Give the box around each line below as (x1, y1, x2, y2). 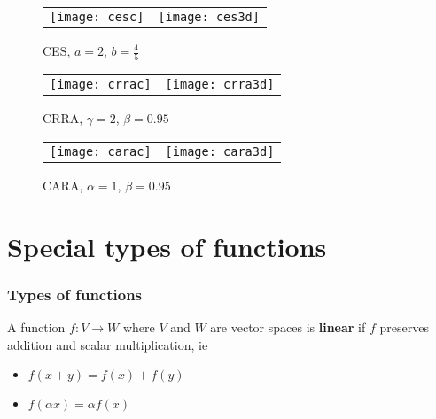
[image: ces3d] (158, 10, 260, 24)
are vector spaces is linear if (210, 318, 366, 337)
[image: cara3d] (165, 144, 275, 159)
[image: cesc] (50, 10, 144, 24)
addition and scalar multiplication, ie (7, 335, 208, 353)
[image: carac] (50, 144, 152, 159)
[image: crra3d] (165, 77, 275, 92)
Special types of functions (7, 228, 327, 264)
